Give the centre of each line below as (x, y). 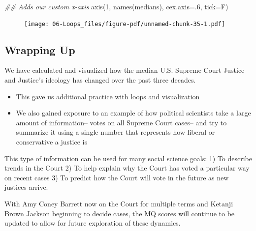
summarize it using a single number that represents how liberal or (115, 132)
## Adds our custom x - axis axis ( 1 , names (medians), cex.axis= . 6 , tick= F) (116, 6)
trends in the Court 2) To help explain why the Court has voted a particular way (127, 168)
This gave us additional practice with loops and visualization (108, 96)
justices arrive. (26, 187)
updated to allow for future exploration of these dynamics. (93, 223)
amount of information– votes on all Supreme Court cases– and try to (121, 122)
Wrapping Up (40, 49)
